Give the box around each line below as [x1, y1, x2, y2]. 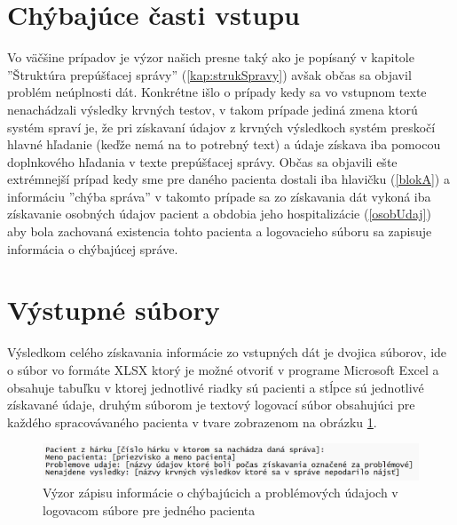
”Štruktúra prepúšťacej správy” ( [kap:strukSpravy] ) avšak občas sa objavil [7, 65, 412, 84]
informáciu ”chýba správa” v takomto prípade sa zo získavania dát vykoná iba [7, 187, 431, 205]
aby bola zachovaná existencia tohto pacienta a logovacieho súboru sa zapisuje [7, 222, 432, 241]
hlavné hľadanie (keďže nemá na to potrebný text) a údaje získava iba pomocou [7, 135, 441, 154]
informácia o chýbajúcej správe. [7, 239, 178, 258]
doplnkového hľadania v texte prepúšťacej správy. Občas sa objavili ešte [7, 152, 398, 171]
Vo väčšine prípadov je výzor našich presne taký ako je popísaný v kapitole [7, 48, 414, 67]
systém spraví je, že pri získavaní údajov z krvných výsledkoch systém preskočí [7, 117, 436, 136]
